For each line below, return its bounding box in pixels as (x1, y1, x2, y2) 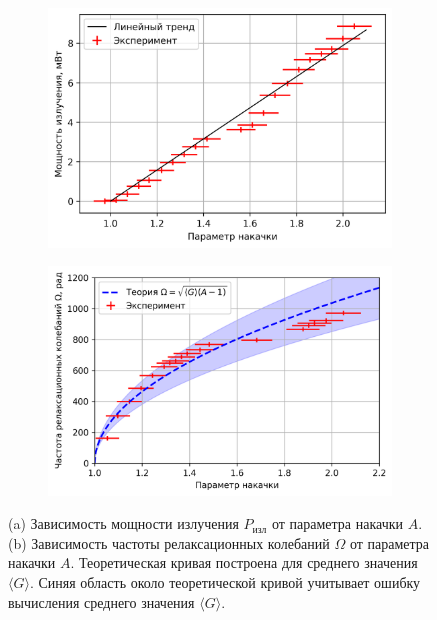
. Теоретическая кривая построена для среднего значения (70, 552, 418, 573)
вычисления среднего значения (8, 591, 195, 612)
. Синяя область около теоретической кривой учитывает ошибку (29, 571, 421, 592)
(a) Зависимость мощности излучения (8, 513, 239, 534)
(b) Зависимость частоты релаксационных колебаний (8, 532, 330, 553)
